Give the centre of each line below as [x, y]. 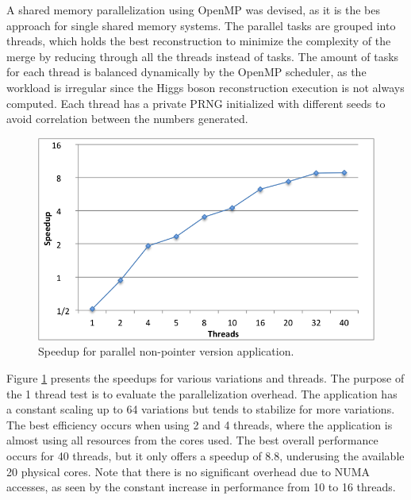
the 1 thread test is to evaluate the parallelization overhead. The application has [202, 393]
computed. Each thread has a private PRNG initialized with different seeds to [196, 103]
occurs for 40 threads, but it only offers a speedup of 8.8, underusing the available [205, 455]
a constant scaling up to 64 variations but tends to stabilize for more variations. [201, 409]
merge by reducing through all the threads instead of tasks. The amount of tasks [203, 56]
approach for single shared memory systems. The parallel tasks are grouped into [201, 25]
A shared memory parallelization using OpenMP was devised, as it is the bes [194, 10]
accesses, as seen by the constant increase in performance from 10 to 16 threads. [201, 487]
